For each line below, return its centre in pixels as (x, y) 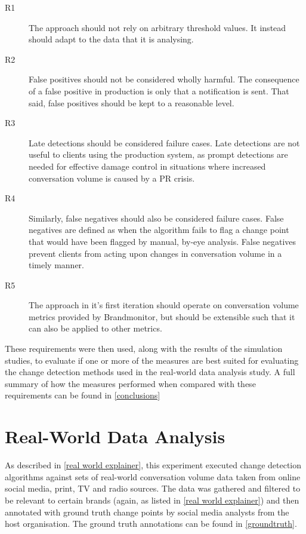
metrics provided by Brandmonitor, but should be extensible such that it (162, 316)
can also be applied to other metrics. (95, 328)
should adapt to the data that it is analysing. (111, 39)
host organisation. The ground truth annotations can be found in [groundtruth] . (151, 524)
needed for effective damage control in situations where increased (147, 166)
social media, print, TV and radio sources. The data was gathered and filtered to (153, 488)
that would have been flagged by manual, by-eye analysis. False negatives (163, 241)
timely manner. (56, 265)
